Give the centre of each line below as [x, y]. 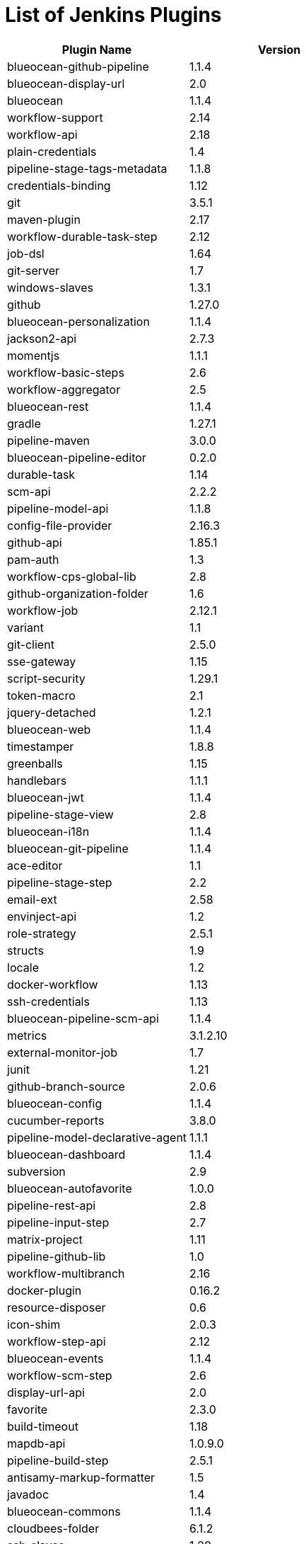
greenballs [35, 763]
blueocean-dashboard [66, 1154]
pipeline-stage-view [60, 814]
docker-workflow [53, 984]
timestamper [41, 746]
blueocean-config [55, 1103]
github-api [35, 542]
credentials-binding [59, 185]
